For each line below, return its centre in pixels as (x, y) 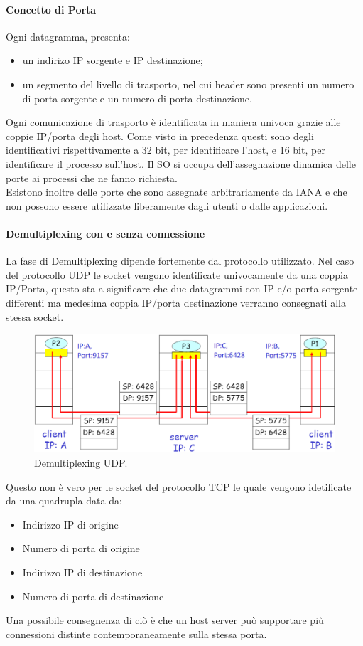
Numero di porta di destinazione (93, 596)
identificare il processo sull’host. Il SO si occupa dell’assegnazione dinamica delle (181, 163)
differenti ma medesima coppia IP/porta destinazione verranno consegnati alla (176, 302)
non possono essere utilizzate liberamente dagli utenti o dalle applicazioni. (167, 205)
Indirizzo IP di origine (70, 524)
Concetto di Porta (51, 9)
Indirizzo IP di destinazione (82, 572)
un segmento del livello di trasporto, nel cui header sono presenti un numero (188, 84)
